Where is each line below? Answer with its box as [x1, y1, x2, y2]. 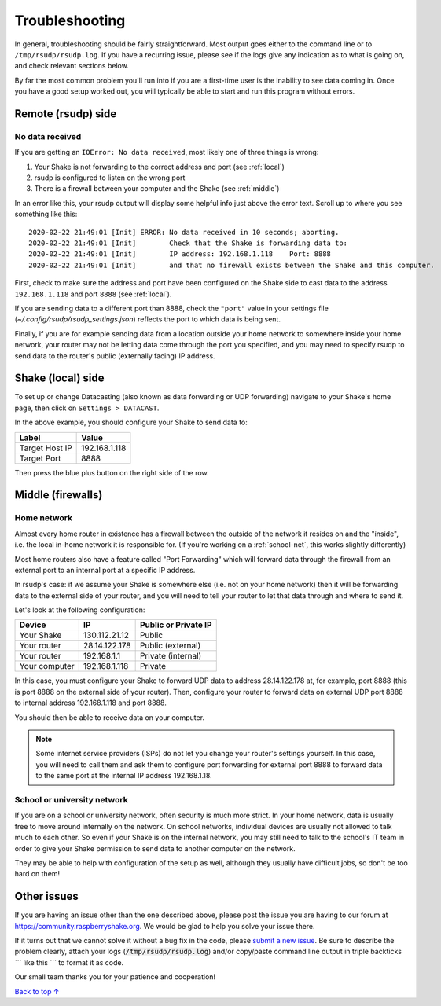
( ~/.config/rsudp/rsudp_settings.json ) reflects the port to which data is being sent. [14, 314, 281, 324]
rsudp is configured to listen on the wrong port [34, 173, 186, 182]
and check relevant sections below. [14, 61, 129, 71]
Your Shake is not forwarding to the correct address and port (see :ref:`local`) [34, 162, 285, 171]
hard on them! [14, 869, 61, 879]
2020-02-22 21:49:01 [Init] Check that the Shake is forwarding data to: [28, 239, 348, 248]
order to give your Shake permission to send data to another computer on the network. [14, 843, 296, 853]
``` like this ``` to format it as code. [14, 957, 124, 967]
